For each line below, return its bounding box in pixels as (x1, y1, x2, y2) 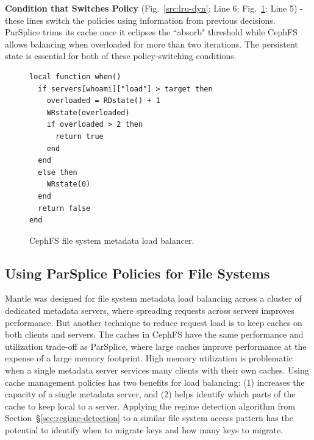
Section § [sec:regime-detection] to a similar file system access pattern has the (5, 411, 293, 424)
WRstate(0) (46, 180, 91, 189)
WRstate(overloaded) (46, 108, 130, 117)
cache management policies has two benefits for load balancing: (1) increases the (5, 375, 305, 388)
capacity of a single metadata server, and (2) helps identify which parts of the (5, 388, 296, 400)
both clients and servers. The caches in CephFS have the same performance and (5, 328, 304, 341)
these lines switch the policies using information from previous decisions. (5, 13, 276, 26)
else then (38, 168, 77, 177)
